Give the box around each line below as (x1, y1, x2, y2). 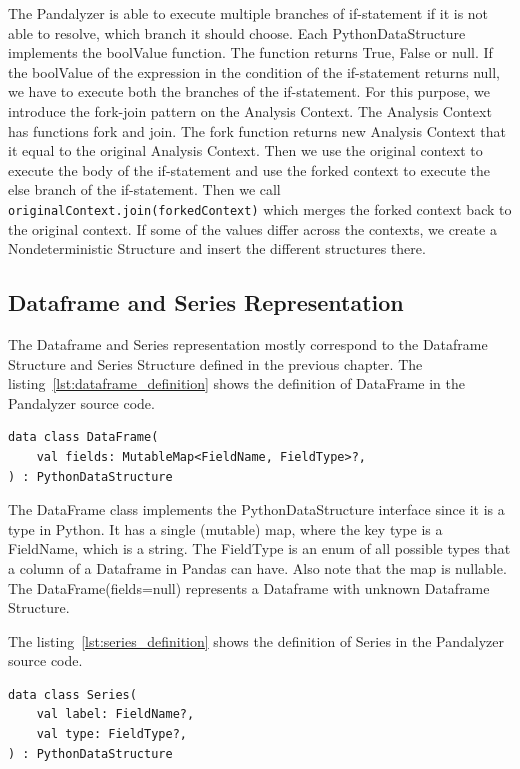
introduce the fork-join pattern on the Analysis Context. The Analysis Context (8, 100, 492, 121)
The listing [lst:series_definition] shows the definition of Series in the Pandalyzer (8, 630, 504, 651)
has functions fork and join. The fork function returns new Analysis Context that (8, 120, 506, 141)
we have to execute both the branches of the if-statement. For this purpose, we (8, 81, 491, 102)
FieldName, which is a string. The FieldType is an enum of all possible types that (8, 538, 511, 559)
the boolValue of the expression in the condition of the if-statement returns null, (8, 61, 501, 82)
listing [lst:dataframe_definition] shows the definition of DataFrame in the (8, 373, 466, 394)
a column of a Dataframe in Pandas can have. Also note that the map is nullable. (8, 557, 507, 578)
